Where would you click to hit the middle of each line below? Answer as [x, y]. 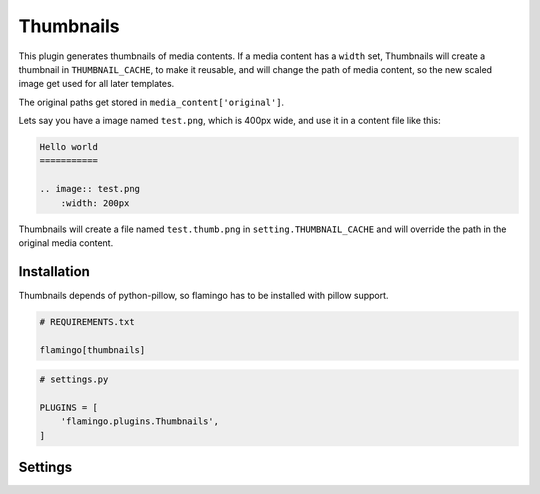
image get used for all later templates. [96, 84]
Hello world [69, 147]
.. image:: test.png [89, 189]
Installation [54, 271]
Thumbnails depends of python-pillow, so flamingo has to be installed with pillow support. [203, 295]
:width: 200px [95, 203]
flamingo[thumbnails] [92, 349]
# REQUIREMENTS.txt [87, 321]
